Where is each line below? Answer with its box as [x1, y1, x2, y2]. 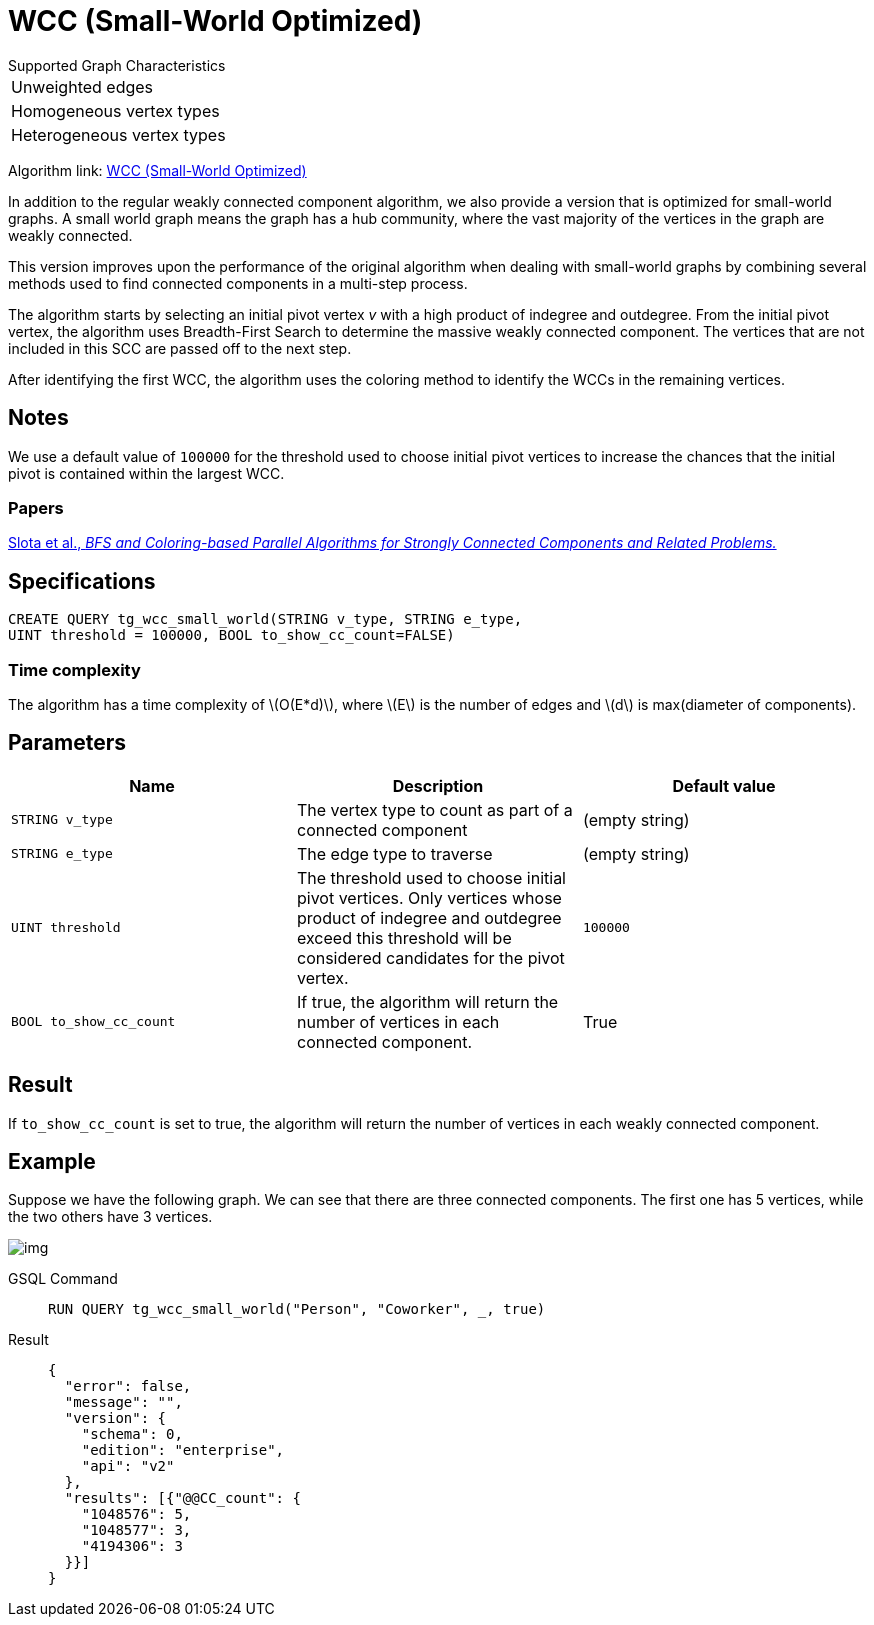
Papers [8, 497, 64, 518]
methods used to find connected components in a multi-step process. [8, 274, 468, 292]
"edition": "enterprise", [81, 1442, 285, 1459]
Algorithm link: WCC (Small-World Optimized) [8, 161, 307, 179]
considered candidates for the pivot [296, 947, 565, 968]
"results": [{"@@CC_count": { [64, 1490, 301, 1507]
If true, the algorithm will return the [296, 991, 559, 1012]
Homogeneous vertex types [11, 100, 220, 121]
